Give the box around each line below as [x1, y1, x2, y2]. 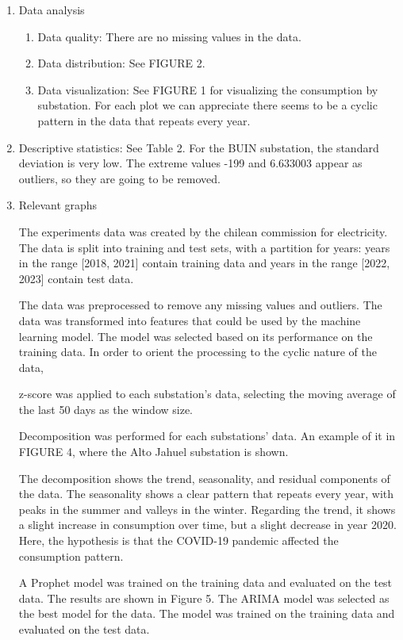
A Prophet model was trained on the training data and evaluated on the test [18, 574, 393, 591]
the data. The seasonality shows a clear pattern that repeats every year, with [18, 485, 394, 502]
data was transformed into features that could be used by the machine [18, 312, 361, 328]
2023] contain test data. [18, 270, 134, 286]
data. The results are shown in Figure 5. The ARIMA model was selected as [18, 589, 390, 606]
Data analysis [18, 2, 85, 17]
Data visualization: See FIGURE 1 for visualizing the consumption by [37, 81, 378, 98]
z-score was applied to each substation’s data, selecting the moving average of [18, 385, 396, 402]
